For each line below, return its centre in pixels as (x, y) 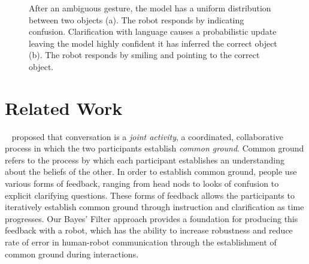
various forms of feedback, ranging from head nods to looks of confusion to (142, 183)
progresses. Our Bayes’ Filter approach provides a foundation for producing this (152, 218)
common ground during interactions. (72, 254)
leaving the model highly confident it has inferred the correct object (153, 43)
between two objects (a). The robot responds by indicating (137, 19)
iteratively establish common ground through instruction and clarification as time (154, 207)
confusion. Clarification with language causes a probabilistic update (153, 31)
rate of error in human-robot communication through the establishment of (141, 242)
